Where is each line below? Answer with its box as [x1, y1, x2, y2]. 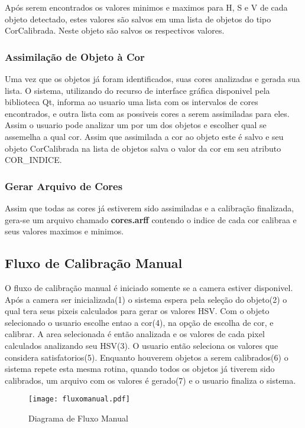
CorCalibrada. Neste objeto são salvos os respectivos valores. [5, 24, 225, 37]
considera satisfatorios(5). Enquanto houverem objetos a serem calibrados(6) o [5, 351, 288, 363]
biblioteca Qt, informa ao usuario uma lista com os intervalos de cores [5, 96, 258, 108]
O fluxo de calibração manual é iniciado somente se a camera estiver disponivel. [5, 281, 293, 293]
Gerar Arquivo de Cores [5, 178, 123, 193]
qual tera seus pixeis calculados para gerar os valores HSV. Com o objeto [5, 305, 270, 317]
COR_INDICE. [5, 153, 62, 166]
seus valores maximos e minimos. [5, 225, 124, 237]
